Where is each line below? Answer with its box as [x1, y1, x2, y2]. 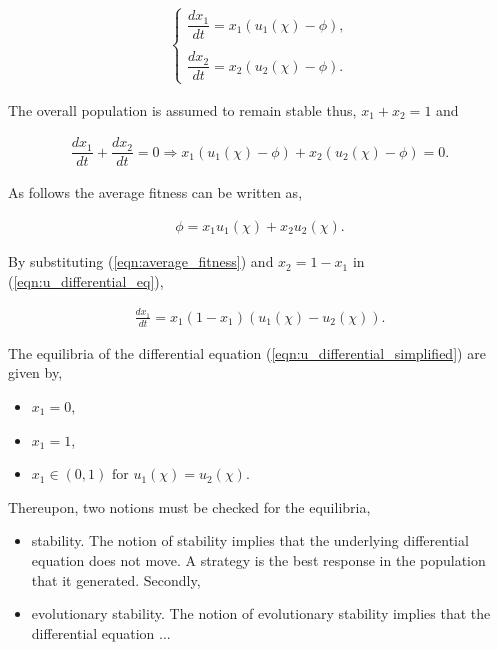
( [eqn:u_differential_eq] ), [8, 270, 164, 291]
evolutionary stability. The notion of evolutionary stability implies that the [31, 603, 491, 624]
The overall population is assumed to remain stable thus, [8, 99, 357, 120]
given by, [8, 362, 63, 383]
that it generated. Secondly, [31, 569, 201, 590]
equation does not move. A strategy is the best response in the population [31, 549, 486, 570]
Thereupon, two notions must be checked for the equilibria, [8, 496, 371, 517]
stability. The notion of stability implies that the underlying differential [31, 530, 469, 551]
